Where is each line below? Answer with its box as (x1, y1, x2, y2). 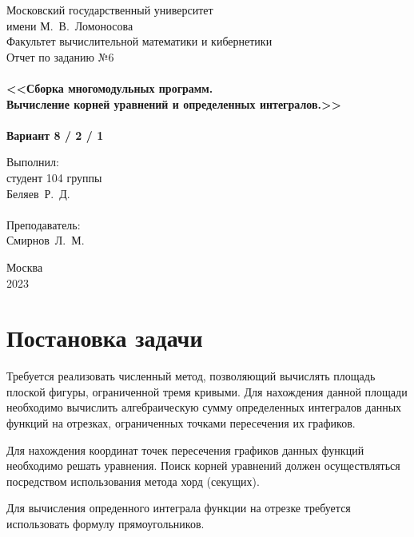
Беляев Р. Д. (6, 185, 70, 201)
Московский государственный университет (6, 2, 213, 18)
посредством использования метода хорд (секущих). (6, 472, 260, 489)
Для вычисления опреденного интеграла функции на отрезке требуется (6, 499, 351, 516)
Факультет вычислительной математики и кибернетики (6, 33, 273, 50)
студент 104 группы (6, 169, 102, 185)
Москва (6, 258, 43, 275)
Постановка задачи (6, 321, 203, 354)
